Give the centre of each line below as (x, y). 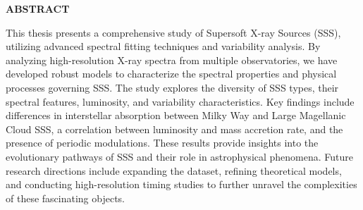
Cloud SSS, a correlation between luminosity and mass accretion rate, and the (174, 129)
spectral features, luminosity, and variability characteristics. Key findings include (180, 101)
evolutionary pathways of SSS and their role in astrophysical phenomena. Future (180, 156)
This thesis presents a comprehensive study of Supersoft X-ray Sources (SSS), (173, 32)
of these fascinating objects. (66, 198)
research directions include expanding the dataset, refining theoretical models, (174, 170)
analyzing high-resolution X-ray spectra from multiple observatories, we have (172, 60)
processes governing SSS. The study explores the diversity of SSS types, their (172, 87)
